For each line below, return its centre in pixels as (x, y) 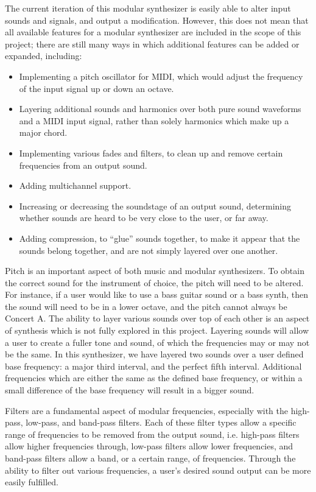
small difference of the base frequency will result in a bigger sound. (130, 390)
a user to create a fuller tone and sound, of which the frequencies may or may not (157, 342)
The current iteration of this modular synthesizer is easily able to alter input (148, 8)
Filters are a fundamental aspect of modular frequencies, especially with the (146, 410)
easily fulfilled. (32, 482)
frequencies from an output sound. (83, 165)
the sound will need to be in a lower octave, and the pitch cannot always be (146, 306)
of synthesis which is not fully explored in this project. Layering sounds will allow (157, 330)
